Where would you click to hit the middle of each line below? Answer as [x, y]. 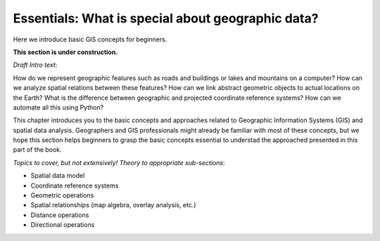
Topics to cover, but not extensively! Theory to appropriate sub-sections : [119, 162]
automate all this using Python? [58, 107]
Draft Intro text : [35, 65]
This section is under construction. [65, 52]
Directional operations [63, 225]
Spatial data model [58, 176]
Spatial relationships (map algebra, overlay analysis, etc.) [113, 205]
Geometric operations [62, 195]
